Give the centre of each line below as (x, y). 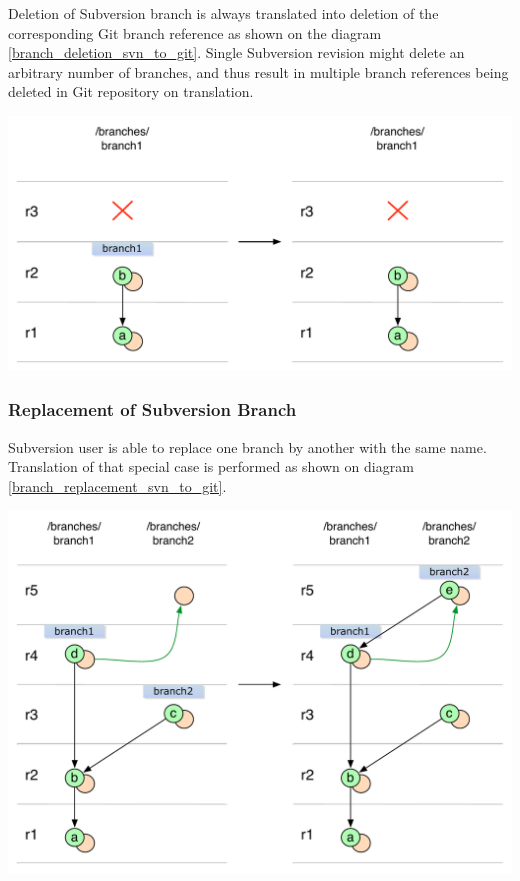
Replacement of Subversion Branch (152, 409)
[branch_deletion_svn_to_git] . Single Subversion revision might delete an (236, 52)
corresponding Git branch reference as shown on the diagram (195, 32)
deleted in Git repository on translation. (131, 91)
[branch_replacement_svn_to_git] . (117, 485)
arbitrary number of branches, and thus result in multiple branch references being (258, 71)
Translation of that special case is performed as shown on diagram (211, 466)
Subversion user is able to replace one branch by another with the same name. (247, 446)
